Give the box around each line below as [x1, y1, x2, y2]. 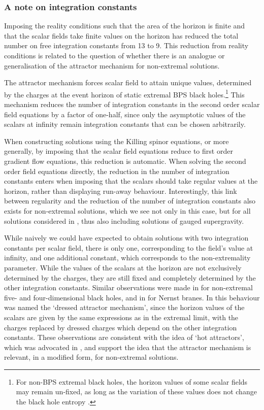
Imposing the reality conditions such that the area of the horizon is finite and [4, 20, 245, 31]
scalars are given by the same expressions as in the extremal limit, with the [4, 312, 239, 322]
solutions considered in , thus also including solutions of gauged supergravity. [4, 215, 244, 226]
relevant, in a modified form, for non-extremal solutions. [4, 352, 179, 362]
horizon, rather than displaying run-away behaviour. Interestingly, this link [4, 185, 237, 196]
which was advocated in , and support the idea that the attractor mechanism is [4, 341, 251, 352]
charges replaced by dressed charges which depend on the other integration [4, 322, 237, 332]
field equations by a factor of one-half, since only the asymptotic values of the [4, 109, 246, 119]
